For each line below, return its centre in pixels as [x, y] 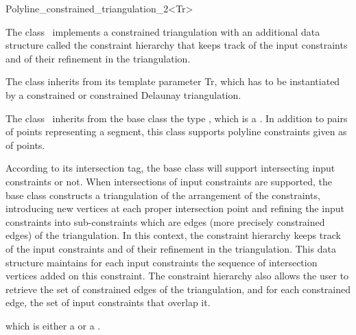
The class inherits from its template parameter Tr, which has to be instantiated [173, 81]
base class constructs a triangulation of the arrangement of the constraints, [163, 195]
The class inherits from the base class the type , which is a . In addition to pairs [177, 118]
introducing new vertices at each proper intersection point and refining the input [175, 208]
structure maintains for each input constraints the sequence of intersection [162, 262]
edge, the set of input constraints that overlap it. [108, 302]
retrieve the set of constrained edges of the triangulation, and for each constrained [178, 289]
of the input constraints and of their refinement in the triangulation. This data [171, 248]
